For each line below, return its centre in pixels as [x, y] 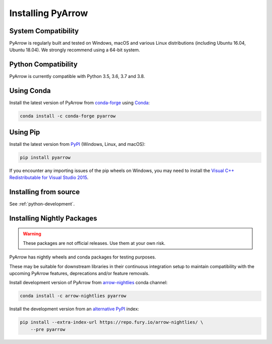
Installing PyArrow [49, 13]
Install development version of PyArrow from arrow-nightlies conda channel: [88, 283]
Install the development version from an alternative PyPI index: [74, 309]
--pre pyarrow [48, 329]
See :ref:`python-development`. [42, 204]
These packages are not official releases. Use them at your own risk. [94, 243]
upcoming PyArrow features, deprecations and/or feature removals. [79, 273]
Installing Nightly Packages [53, 218]
